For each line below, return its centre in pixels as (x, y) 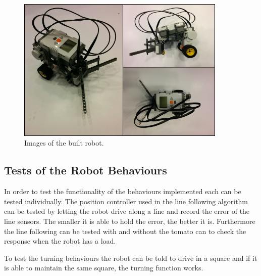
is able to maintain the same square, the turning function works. (104, 268)
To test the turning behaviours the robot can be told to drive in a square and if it (131, 258)
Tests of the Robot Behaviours (86, 170)
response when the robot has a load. (60, 241)
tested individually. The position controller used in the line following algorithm (126, 201)
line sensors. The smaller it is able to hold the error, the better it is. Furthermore (130, 221)
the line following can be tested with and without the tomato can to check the (125, 231)
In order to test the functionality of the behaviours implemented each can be (123, 191)
